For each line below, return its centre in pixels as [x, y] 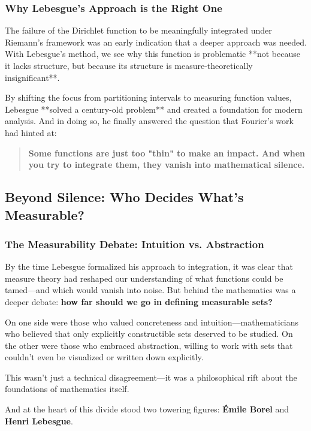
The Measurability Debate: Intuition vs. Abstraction [135, 244]
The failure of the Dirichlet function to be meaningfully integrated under [138, 30]
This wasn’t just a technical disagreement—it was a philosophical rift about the [151, 377]
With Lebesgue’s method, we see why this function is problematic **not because [153, 54]
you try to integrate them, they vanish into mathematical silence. [167, 165]
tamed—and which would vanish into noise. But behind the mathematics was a [150, 290]
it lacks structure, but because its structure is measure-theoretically [129, 65]
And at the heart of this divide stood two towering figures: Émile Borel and [147, 409]
